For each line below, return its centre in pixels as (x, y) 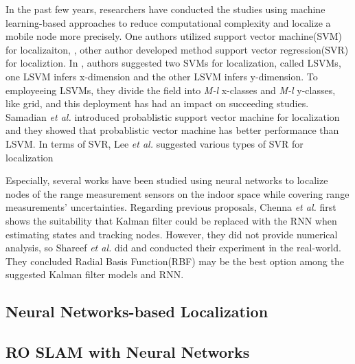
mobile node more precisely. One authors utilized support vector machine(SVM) (174, 36)
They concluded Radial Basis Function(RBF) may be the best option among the (175, 261)
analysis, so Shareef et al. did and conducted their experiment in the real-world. (173, 248)
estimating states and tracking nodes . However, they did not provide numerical (172, 234)
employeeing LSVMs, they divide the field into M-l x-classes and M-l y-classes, (171, 90)
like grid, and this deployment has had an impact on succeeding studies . (157, 103)
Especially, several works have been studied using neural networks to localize (167, 180)
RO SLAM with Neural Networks (128, 352)
